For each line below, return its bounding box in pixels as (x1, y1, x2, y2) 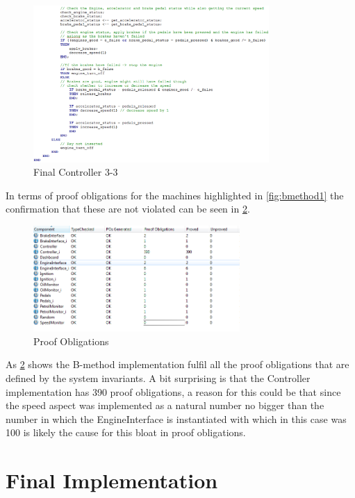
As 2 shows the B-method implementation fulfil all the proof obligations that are (6, 357, 349, 372)
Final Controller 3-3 (33, 165, 118, 179)
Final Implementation (6, 466, 218, 495)
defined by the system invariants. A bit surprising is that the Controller (6, 371, 311, 385)
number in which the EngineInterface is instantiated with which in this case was (6, 411, 347, 426)
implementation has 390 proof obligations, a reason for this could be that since (6, 384, 341, 399)
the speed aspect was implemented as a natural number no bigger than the (6, 398, 324, 413)
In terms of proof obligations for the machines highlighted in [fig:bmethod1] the (6, 188, 344, 202)
